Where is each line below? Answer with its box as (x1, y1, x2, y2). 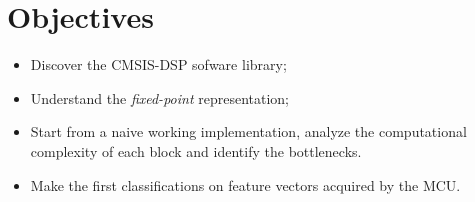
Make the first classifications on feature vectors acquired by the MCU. (30, 174, 461, 195)
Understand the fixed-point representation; (30, 87, 289, 108)
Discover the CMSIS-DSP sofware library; (30, 54, 287, 75)
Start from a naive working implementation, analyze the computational (30, 121, 467, 142)
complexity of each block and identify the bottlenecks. (30, 140, 362, 161)
